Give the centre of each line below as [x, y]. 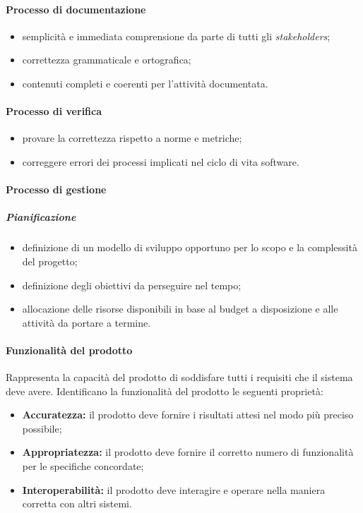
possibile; [42, 428]
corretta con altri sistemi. [77, 503]
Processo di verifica [54, 111]
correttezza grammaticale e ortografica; [107, 60]
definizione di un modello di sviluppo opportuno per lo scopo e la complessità [190, 247]
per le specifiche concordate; [83, 466]
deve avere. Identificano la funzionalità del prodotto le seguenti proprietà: [165, 391]
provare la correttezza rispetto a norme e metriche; [132, 138]
